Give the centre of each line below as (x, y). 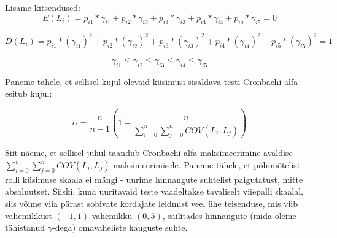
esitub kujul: (29, 93)
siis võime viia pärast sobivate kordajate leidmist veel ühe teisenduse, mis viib (152, 203)
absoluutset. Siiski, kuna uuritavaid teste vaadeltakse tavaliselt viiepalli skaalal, (154, 191)
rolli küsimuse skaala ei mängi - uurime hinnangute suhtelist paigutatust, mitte (154, 179)
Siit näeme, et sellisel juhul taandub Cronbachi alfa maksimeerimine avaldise (149, 153)
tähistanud (25, 227)
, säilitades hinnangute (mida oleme (229, 215)
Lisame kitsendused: (43, 7)
